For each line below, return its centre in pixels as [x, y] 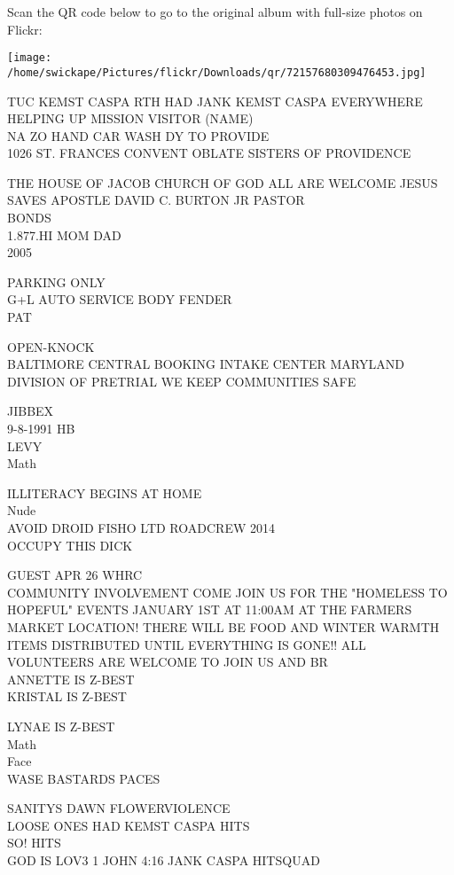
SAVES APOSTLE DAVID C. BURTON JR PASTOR [156, 200]
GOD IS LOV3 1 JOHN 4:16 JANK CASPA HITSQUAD [164, 860]
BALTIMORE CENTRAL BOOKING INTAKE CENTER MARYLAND [206, 364]
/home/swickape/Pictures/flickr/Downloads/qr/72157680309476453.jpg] [217, 72]
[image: [30, 58]
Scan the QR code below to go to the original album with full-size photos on [215, 12]
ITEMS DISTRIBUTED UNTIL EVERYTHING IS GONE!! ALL [187, 644]
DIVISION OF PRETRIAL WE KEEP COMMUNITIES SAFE [182, 381]
